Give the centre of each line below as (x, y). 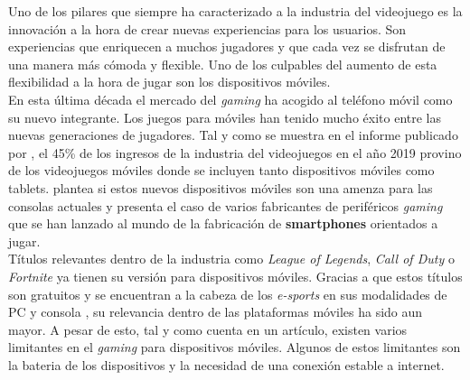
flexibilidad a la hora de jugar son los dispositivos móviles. (169, 82)
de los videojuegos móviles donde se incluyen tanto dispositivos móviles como (221, 170)
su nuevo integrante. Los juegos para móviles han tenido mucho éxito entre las (225, 117)
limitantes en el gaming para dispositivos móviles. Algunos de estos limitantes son (235, 347)
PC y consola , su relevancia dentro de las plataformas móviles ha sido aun (216, 312)
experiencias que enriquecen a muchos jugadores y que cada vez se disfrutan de (227, 46)
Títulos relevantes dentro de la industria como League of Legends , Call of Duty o (231, 259)
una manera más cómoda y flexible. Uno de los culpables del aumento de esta (223, 64)
